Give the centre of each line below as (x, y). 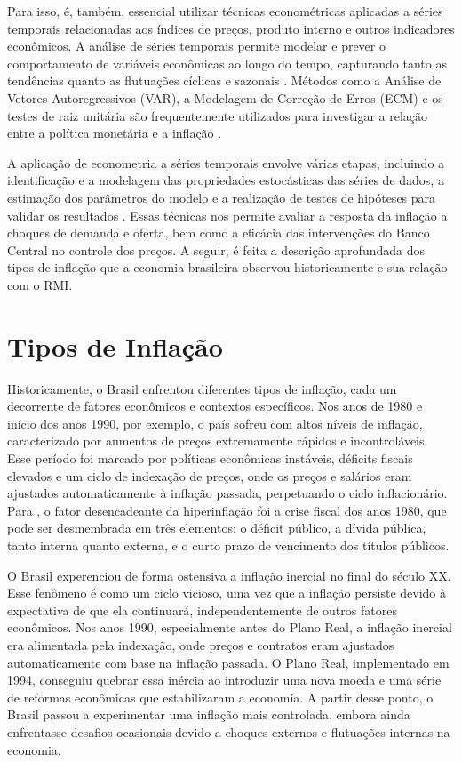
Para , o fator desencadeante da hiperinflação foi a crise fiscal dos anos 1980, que (227, 510)
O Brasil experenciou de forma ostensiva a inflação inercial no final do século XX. (229, 575)
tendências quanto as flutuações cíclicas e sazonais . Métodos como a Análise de (224, 80)
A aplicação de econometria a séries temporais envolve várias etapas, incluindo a (226, 162)
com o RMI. (40, 284)
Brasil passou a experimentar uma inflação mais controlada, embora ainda (209, 714)
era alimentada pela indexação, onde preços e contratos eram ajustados (201, 644)
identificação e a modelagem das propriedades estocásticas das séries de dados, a (226, 180)
